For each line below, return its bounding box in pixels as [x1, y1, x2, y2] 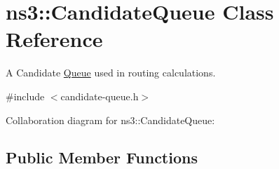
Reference [6, 25, 103, 53]
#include [6, 88, 45, 103]
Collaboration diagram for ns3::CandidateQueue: [6, 112, 215, 127]
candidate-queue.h [60, 88, 139, 103]
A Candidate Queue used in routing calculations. [6, 65, 216, 80]
